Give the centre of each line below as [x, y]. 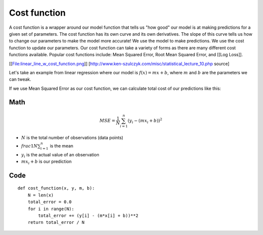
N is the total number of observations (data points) [72, 137]
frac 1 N [29, 146]
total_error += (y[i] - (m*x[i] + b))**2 [88, 215]
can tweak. [20, 79]
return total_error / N [56, 223]
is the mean [61, 146]
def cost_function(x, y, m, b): [56, 188]
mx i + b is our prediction [46, 162]
